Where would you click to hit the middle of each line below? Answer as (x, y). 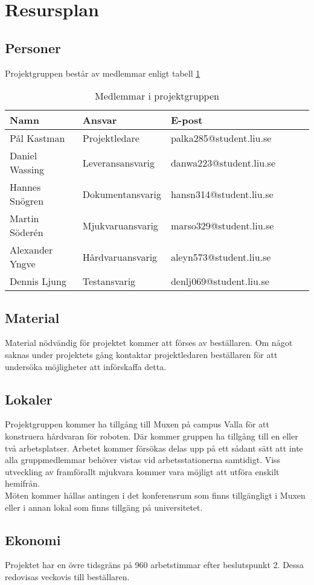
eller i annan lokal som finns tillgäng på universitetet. (104, 507)
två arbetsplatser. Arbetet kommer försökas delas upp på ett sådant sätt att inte (154, 448)
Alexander (31, 250)
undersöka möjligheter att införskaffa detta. (86, 366)
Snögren (27, 201)
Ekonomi (33, 539)
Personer (33, 47)
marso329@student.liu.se (222, 225)
